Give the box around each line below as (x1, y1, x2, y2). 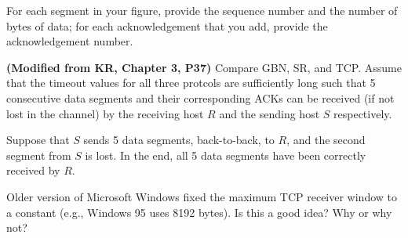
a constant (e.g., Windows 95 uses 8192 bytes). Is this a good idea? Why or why (6, 204, 392, 220)
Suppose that (6, 132, 70, 148)
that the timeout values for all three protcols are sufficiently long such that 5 (6, 74, 376, 91)
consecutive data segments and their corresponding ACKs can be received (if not (6, 89, 395, 106)
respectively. (333, 105, 392, 121)
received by (6, 162, 60, 178)
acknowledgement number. (6, 33, 133, 49)
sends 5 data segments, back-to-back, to (83, 132, 275, 148)
